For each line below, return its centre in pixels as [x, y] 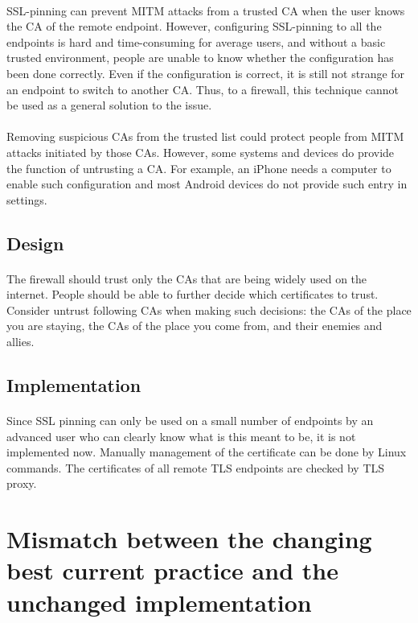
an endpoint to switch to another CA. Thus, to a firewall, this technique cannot [203, 89]
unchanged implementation [159, 602]
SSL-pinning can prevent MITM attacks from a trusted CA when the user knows [206, 10]
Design [35, 243]
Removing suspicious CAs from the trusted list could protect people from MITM [205, 136]
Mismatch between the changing [189, 539]
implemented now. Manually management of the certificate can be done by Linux [207, 452]
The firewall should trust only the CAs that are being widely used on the [187, 278]
